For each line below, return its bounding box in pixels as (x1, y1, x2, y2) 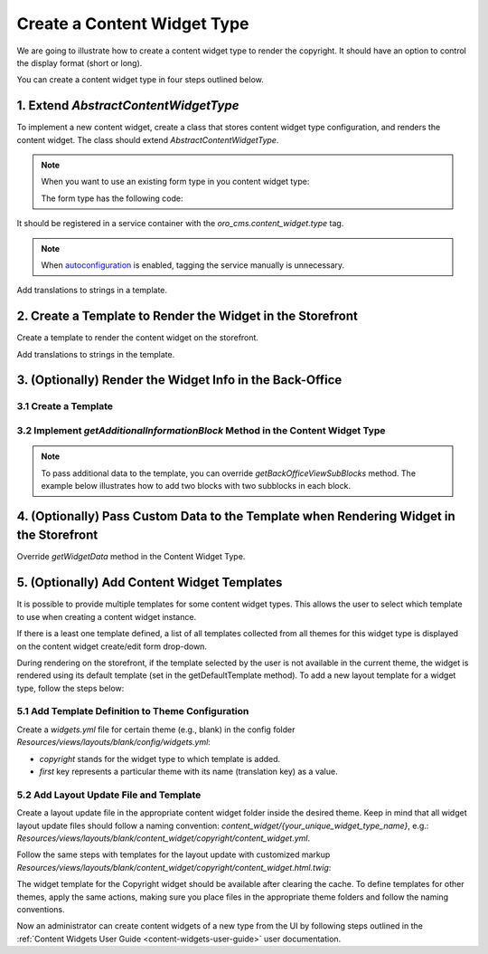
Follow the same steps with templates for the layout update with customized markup (16, 849, 331, 860)
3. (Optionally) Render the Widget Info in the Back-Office (16, 372, 343, 388)
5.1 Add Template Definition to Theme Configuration (16, 705, 249, 718)
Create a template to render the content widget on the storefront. (16, 332, 259, 343)
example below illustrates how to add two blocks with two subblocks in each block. (41, 480, 352, 491)
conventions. (16, 903, 65, 914)
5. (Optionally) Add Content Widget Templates (16, 575, 283, 590)
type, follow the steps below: (16, 682, 125, 693)
